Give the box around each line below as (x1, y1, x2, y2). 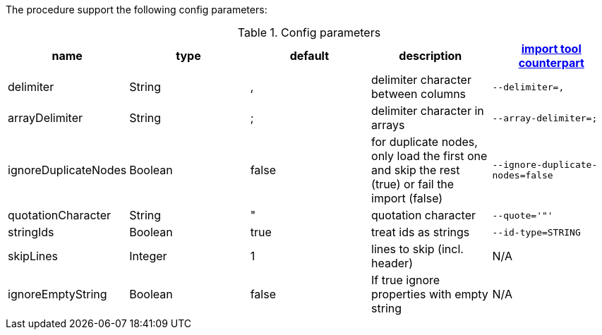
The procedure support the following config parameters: (6, 4, 267, 16)
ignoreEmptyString (8, 287, 107, 301)
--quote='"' (492, 209, 553, 221)
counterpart (518, 56, 584, 70)
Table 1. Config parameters (237, 25, 381, 39)
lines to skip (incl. (371, 242, 464, 256)
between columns (371, 87, 466, 101)
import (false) (371, 191, 443, 205)
